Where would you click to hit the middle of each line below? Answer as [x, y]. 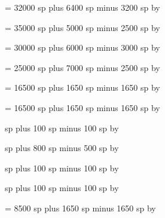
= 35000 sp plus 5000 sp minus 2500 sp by [82, 27]
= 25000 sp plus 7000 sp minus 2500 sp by [82, 67]
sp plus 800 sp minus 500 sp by [62, 148]
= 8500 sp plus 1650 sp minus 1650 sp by [80, 208]
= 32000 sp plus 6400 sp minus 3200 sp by [82, 7]
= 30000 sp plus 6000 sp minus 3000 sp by [82, 47]
